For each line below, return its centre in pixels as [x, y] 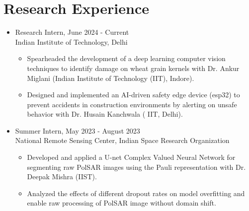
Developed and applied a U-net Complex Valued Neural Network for [131, 157]
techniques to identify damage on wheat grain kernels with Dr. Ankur [133, 68]
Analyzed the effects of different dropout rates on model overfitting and [136, 193]
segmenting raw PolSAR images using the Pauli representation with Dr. [136, 167]
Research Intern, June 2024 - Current [72, 32]
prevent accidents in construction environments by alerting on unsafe [132, 104]
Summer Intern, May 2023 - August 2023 [78, 130]
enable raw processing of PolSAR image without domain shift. [122, 203]
